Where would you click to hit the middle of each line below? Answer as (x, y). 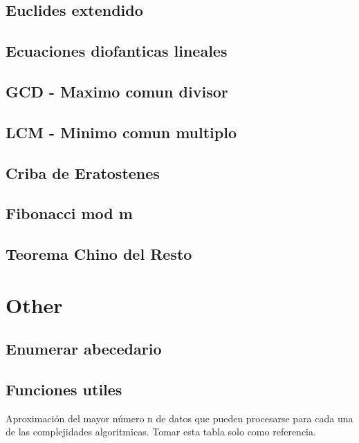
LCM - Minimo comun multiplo (121, 132)
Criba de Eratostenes (83, 172)
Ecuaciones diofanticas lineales (117, 51)
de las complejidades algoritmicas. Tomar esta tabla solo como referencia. (161, 432)
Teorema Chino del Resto (99, 254)
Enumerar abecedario (84, 349)
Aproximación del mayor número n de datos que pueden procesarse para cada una (179, 418)
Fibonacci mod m (69, 213)
